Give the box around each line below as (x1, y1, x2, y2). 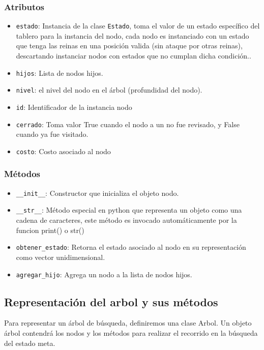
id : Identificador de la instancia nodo (16, 101, 132, 112)
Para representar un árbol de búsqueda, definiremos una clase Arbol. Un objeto (4, 317, 252, 328)
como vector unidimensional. (16, 251, 105, 262)
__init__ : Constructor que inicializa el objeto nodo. (16, 187, 179, 198)
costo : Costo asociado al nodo (16, 145, 111, 156)
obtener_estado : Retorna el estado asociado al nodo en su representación (16, 242, 246, 252)
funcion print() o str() (16, 224, 84, 235)
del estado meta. (4, 337, 55, 348)
